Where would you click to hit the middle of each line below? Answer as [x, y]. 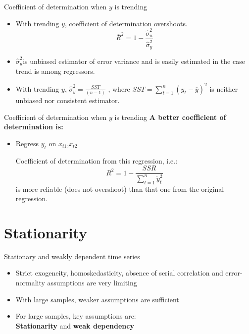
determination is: [34, 127]
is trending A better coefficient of [170, 117]
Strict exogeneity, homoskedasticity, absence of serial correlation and [119, 273]
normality [30, 283]
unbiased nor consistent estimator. [68, 100]
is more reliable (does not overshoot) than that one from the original [120, 189]
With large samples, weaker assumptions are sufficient [97, 299]
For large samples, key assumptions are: [76, 316]
